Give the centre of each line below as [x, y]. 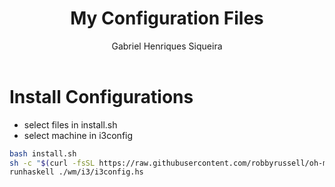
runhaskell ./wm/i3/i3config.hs [76, 172]
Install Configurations [101, 96]
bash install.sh [43, 153]
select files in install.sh [70, 124]
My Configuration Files [167, 18]
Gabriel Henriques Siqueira [167, 46]
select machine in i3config [78, 135]
